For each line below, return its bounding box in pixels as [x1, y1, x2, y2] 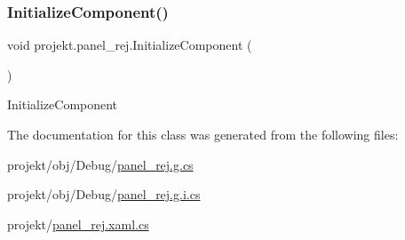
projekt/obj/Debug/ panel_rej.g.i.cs [7, 185, 201, 204]
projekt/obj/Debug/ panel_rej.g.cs [7, 155, 194, 173]
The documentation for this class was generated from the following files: [7, 125, 399, 143]
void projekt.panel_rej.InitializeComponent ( [7, 36, 252, 54]
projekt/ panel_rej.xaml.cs [7, 214, 149, 233]
